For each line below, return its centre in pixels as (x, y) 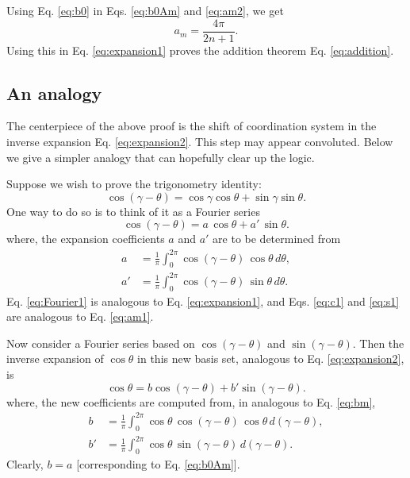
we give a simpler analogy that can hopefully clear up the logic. (161, 157)
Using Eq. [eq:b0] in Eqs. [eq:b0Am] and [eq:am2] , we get (145, 10)
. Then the (378, 343)
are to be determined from (277, 239)
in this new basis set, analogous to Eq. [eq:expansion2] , (271, 358)
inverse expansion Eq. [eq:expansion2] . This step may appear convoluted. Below (200, 142)
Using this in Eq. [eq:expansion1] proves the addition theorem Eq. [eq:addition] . (200, 50)
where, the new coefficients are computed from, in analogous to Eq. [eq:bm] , (191, 401)
